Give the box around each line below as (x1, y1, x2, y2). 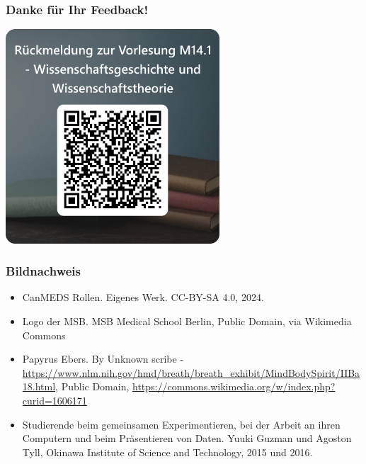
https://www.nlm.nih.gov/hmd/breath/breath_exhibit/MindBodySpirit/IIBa (22, 365, 360, 380)
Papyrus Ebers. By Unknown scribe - (22, 351, 184, 366)
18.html (22, 379, 56, 394)
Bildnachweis (6, 262, 81, 280)
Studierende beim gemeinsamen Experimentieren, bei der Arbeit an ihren (22, 417, 341, 431)
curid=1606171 (22, 392, 87, 407)
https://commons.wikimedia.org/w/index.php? (132, 379, 336, 394)
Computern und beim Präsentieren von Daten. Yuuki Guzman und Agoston (22, 431, 352, 446)
